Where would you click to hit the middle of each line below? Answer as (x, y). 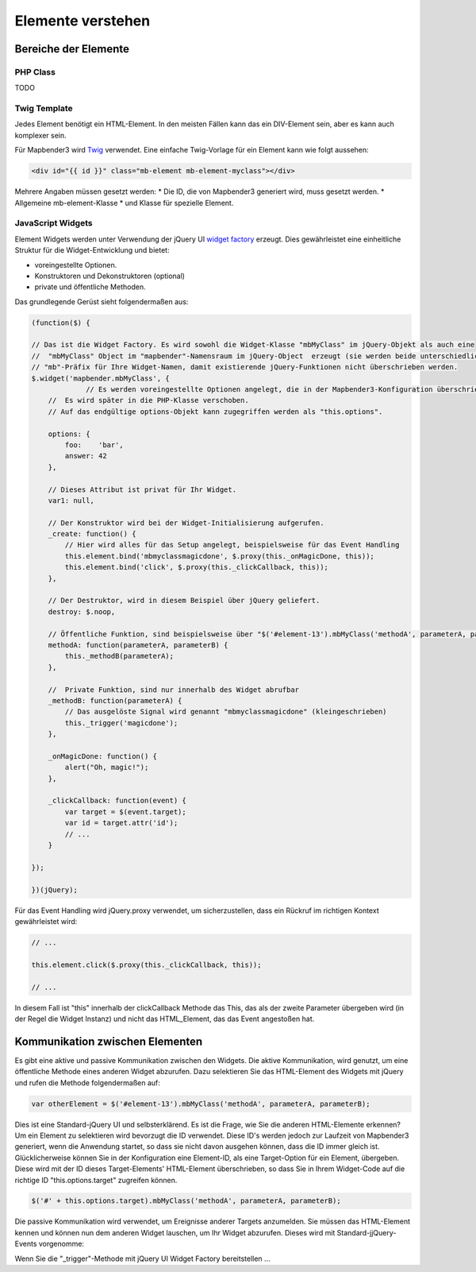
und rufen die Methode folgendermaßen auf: (87, 1083)
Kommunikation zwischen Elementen (109, 1041)
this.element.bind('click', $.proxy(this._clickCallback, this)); (197, 567)
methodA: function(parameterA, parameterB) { (138, 645)
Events (26, 1244)
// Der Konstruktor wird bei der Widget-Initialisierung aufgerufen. (186, 523)
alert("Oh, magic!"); (107, 767)
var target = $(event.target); (125, 812)
